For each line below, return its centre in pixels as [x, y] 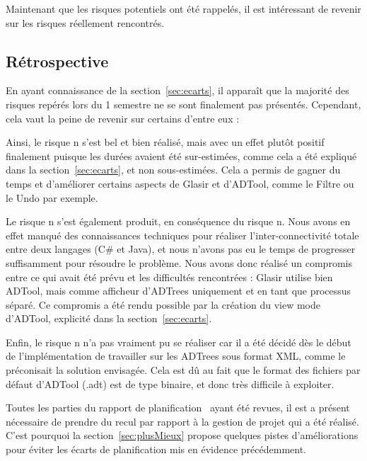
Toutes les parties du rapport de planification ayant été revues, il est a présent [178, 408]
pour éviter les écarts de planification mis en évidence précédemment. [156, 449]
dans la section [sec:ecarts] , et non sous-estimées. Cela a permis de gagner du [173, 170]
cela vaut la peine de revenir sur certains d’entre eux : [123, 118]
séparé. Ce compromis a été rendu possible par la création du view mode [163, 304]
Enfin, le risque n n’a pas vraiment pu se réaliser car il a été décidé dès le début [179, 342]
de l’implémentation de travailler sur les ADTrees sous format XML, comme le [176, 356]
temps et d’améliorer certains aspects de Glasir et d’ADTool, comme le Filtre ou [180, 183]
